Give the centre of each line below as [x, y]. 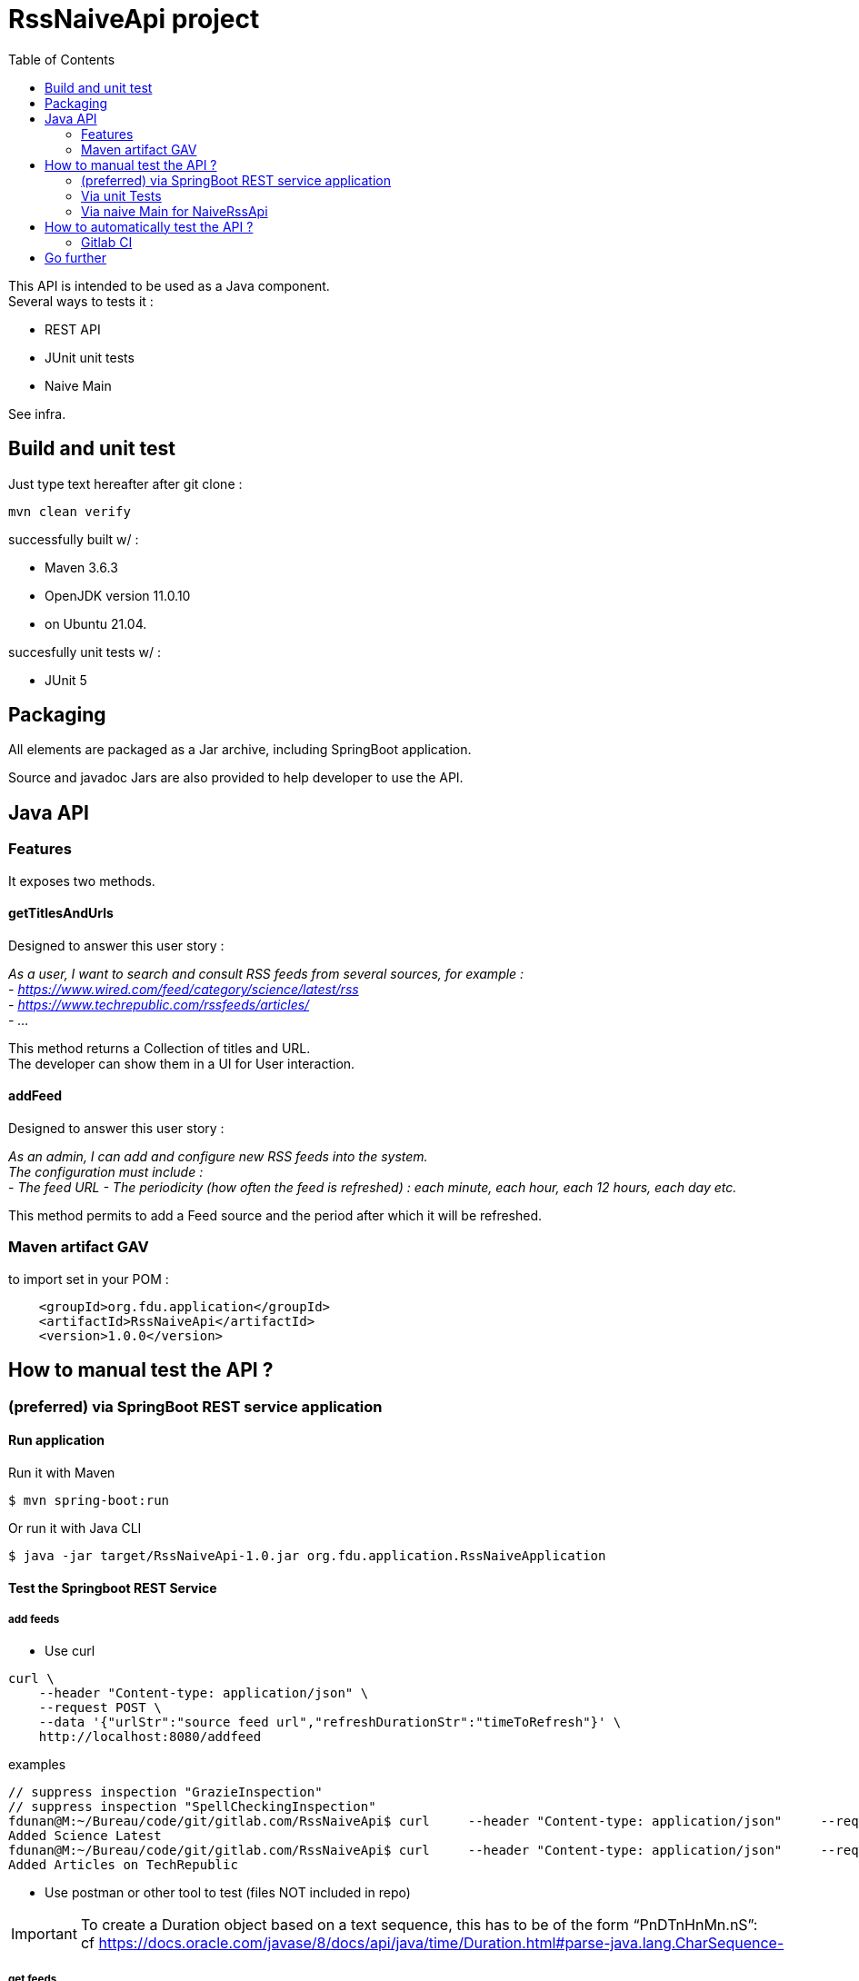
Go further [76, 257]
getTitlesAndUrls [61, 913]
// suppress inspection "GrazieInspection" [165, 1792]
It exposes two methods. [82, 881]
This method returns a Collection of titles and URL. [160, 1048]
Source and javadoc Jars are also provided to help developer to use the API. [236, 778]
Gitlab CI [107, 242]
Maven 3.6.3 [81, 567]
